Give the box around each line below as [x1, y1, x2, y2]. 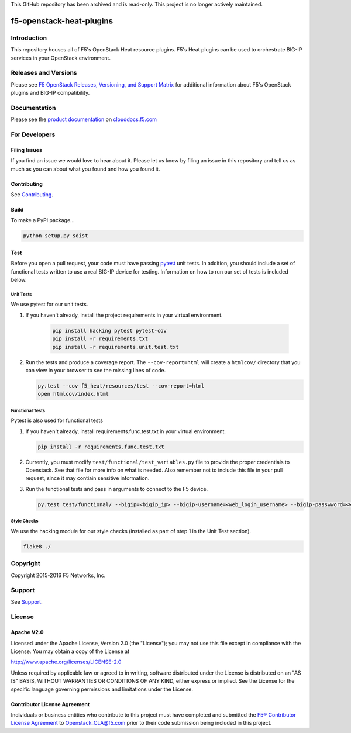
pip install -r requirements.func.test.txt [37, 443, 165, 450]
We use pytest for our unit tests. [11, 301, 88, 308]
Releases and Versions [11, 69, 77, 77]
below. [11, 276, 27, 283]
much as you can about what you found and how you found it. [11, 165, 160, 172]
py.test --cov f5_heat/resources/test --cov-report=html [37, 382, 205, 389]
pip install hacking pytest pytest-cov [52, 327, 167, 334]
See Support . [11, 598, 43, 605]
